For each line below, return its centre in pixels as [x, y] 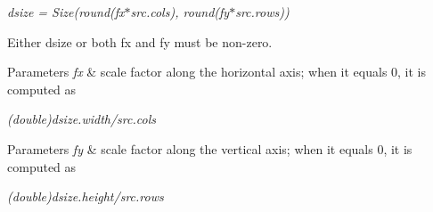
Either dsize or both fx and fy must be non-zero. [140, 41]
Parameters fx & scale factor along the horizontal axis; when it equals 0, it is [217, 72]
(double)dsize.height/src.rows [86, 196]
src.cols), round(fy [180, 12]
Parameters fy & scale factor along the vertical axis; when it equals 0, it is [210, 148]
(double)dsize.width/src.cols [82, 119]
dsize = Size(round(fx [66, 12]
